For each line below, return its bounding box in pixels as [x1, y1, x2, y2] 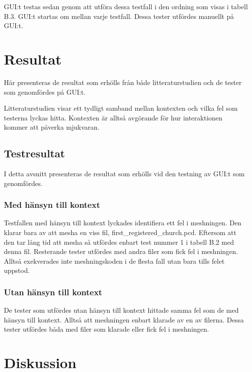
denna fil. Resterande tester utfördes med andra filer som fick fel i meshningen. [4, 246, 238, 256]
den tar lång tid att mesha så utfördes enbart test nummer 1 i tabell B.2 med [4, 237, 234, 247]
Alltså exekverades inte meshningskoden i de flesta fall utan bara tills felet [4, 255, 225, 266]
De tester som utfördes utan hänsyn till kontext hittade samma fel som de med [4, 305, 239, 315]
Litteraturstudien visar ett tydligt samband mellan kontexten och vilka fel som [4, 103, 238, 113]
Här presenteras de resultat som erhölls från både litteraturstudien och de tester [4, 77, 242, 87]
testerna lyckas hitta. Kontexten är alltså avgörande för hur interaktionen [4, 112, 222, 122]
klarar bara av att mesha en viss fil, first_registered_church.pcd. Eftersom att [4, 227, 236, 237]
